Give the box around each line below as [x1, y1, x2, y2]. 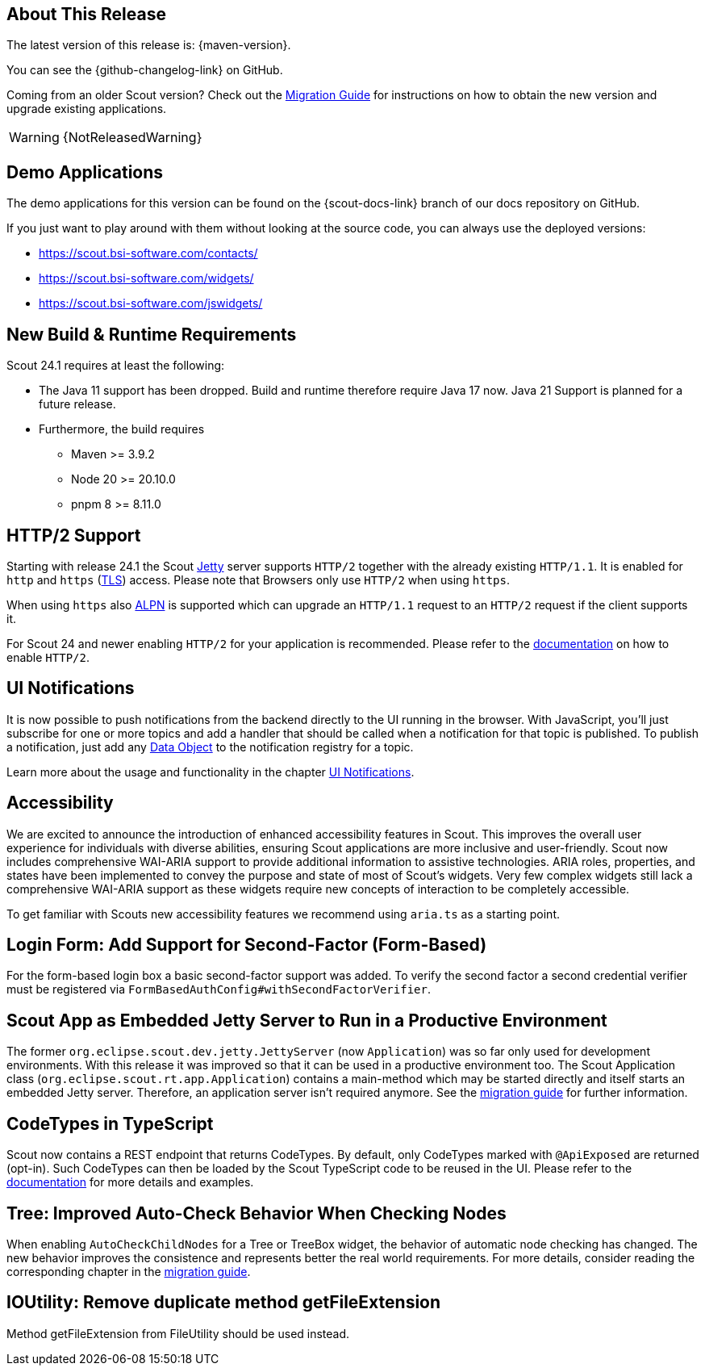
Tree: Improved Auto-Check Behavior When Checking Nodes [6, 1203, 507, 1224]
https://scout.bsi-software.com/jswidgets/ [39, 296, 263, 311]
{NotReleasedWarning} [62, 129, 202, 146]
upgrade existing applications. [6, 102, 167, 116]
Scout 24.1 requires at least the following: [6, 358, 225, 373]
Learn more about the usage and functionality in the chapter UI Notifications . [6, 764, 415, 779]
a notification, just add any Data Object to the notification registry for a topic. [6, 739, 414, 754]
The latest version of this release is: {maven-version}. [6, 38, 291, 52]
